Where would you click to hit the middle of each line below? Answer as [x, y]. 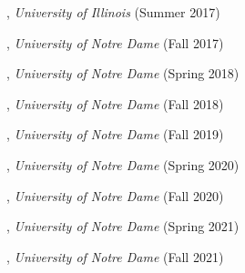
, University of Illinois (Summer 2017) [113, 12]
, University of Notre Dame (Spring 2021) [123, 226]
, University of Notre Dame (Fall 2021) [115, 256]
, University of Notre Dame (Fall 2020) [115, 195]
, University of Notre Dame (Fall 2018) [115, 103]
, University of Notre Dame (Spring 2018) [123, 73]
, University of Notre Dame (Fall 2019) [115, 134]
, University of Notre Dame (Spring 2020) [123, 164]
